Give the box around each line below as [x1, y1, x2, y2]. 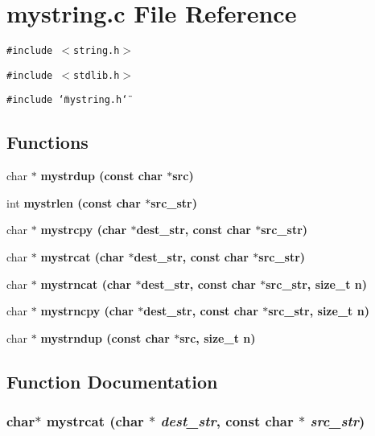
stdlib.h [73, 69, 120, 81]
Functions [6, 130, 89, 154]
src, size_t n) [179, 329, 256, 346]
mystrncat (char [40, 275, 132, 292]
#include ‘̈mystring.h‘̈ [6, 94, 128, 106]
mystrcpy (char [40, 221, 127, 238]
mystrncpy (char [40, 302, 134, 319]
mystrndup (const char [40, 329, 170, 346]
